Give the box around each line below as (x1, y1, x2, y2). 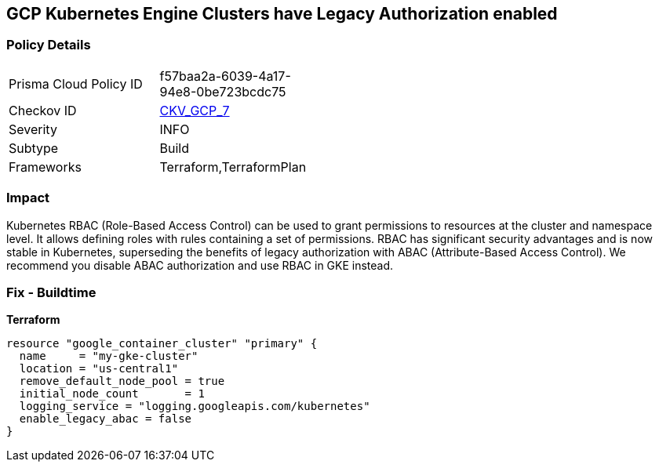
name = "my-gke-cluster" (19, 350, 198, 363)
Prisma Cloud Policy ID (9, 75, 143, 92)
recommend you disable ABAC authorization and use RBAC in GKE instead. (6, 258, 394, 272)
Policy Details (6, 37, 91, 53)
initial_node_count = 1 (19, 387, 205, 401)
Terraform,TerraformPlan (159, 158, 307, 175)
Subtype (9, 140, 59, 156)
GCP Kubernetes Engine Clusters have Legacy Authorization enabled (6, 4, 558, 24)
